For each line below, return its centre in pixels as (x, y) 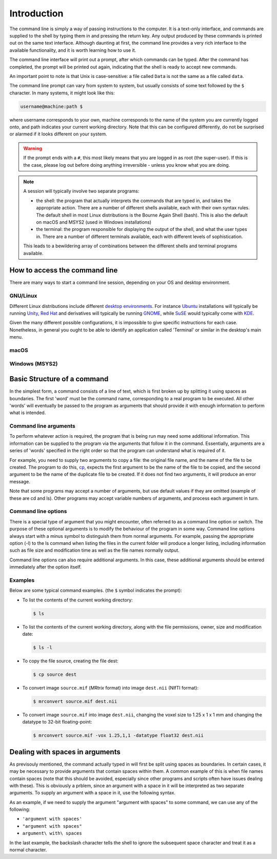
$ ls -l (43, 647)
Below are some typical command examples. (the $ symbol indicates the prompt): (96, 591)
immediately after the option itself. (45, 567)
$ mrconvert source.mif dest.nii (75, 701)
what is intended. (28, 413)
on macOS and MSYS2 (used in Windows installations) (94, 222)
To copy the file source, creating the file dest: (70, 661)
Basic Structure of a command (59, 379)
